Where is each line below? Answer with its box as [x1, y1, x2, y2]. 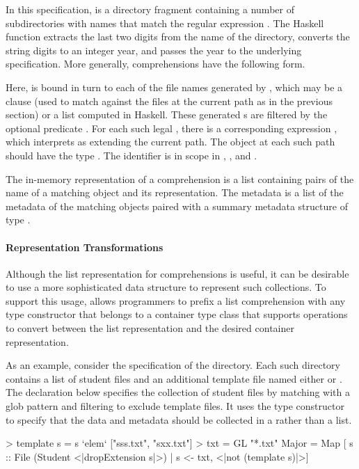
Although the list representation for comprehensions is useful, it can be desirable [6, 266, 349, 280]
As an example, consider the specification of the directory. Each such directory [6, 358, 340, 372]
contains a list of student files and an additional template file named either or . [6, 371, 342, 385]
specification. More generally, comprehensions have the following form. [6, 56, 305, 71]
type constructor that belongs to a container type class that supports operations [6, 307, 348, 321]
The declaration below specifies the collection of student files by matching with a [6, 385, 350, 399]
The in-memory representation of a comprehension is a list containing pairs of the [6, 171, 354, 186]
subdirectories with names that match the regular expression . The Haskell [6, 15, 324, 30]
